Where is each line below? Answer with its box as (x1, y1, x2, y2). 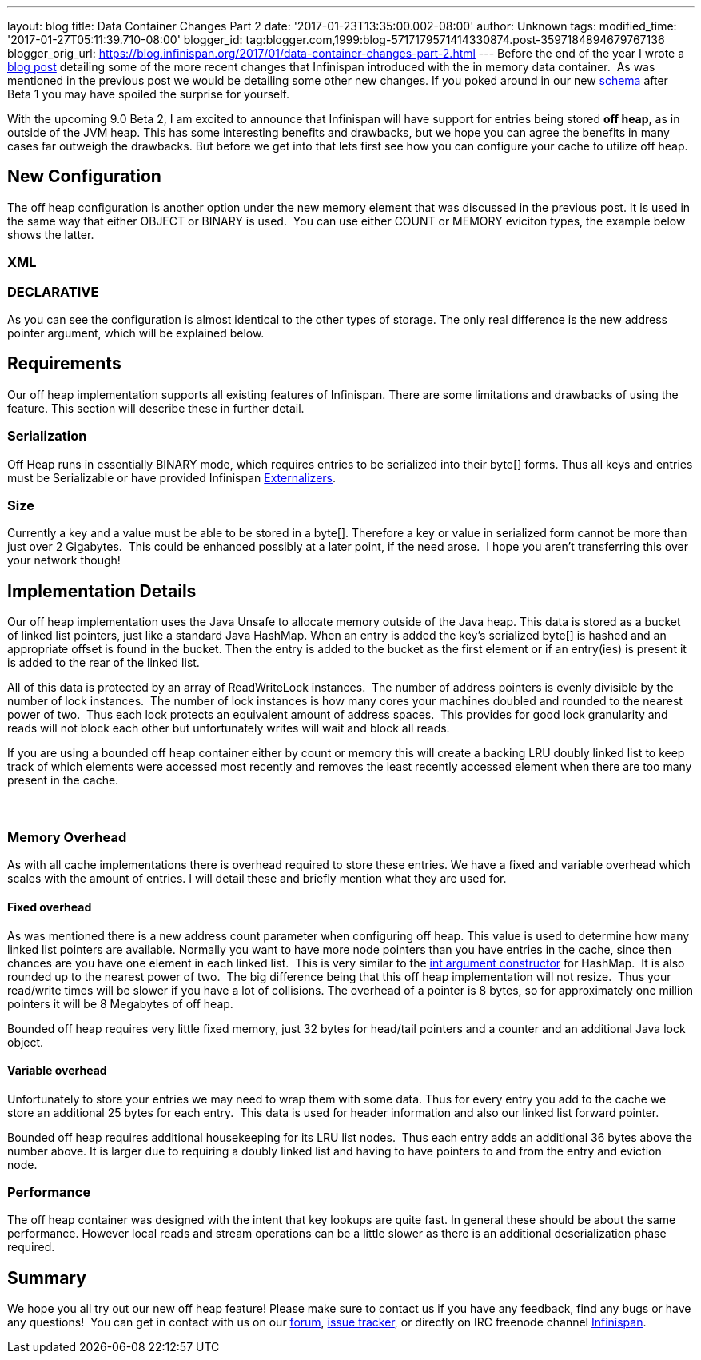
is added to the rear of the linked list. (7, 656, 200, 670)
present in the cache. (7, 773, 119, 788)
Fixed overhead (7, 899, 92, 914)
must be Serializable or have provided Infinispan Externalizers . (7, 470, 337, 485)
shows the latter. (7, 227, 94, 241)
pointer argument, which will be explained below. (7, 325, 265, 340)
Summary (7, 1267, 86, 1288)
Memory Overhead (7, 828, 127, 845)
